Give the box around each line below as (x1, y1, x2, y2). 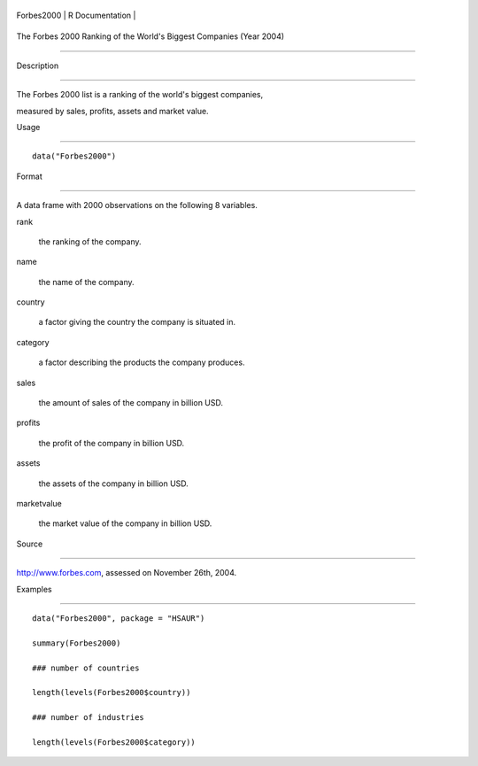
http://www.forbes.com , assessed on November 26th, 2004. (16, 568, 237, 578)
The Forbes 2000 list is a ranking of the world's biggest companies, (16, 89, 264, 100)
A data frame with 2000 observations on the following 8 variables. (16, 200, 258, 211)
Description (16, 60, 59, 71)
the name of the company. (38, 276, 135, 287)
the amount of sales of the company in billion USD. (38, 398, 224, 408)
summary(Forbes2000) (32, 638, 121, 648)
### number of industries (32, 713, 145, 723)
